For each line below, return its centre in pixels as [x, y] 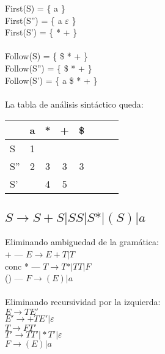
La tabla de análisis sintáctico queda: [74, 104]
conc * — [23, 266]
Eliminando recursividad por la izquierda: [83, 302]
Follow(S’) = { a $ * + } [51, 80]
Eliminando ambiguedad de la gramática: [82, 242]
